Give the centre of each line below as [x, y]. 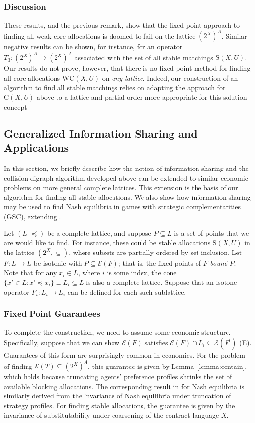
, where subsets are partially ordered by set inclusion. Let [156, 252]
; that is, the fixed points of [159, 263]
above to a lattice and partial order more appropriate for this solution [142, 97]
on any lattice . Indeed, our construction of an [170, 78]
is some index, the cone [142, 272]
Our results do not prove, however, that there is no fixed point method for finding [127, 68]
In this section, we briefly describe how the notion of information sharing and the [126, 168]
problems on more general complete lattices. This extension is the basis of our [121, 187]
